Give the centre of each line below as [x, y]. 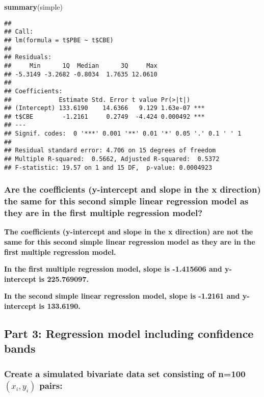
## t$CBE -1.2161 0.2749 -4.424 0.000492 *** [104, 116]
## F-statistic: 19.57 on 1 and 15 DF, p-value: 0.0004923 [108, 167]
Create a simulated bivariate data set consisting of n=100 [125, 373]
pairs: [51, 385]
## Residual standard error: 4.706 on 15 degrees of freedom [110, 151]
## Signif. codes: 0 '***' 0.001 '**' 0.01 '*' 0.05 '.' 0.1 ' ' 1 [123, 134]
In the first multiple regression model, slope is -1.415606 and [113, 269]
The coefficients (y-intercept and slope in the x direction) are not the [129, 232]
